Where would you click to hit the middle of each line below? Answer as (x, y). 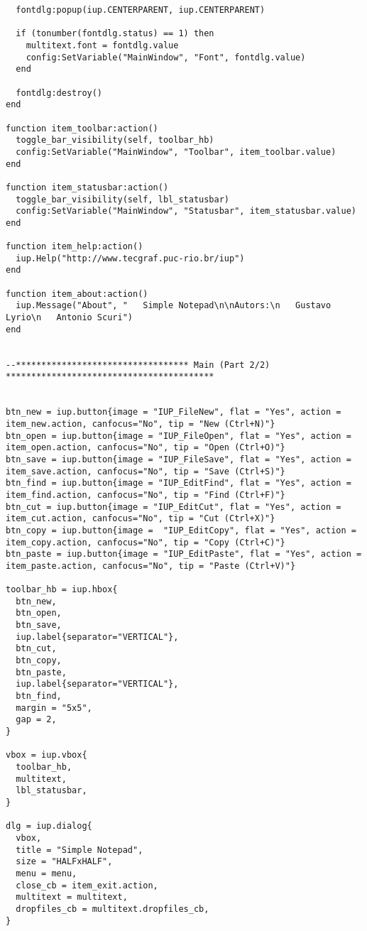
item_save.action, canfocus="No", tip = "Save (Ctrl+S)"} (146, 471)
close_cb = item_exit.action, (87, 885)
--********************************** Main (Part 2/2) (138, 365)
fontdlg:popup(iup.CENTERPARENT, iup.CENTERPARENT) (141, 10)
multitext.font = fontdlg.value (102, 45)
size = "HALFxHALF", (64, 862)
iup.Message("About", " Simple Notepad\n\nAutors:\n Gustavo (174, 306)
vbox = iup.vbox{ (46, 755)
